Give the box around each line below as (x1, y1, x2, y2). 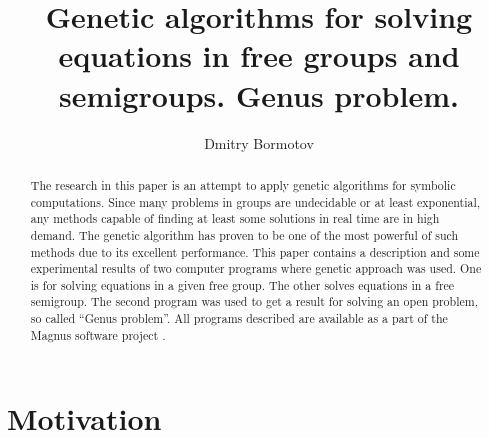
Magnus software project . (30, 326, 166, 343)
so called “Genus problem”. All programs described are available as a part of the (30, 310, 448, 327)
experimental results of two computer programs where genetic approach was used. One (30, 260, 482, 277)
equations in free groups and (58, 35, 460, 76)
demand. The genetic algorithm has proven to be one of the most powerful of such (30, 226, 459, 243)
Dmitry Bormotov (204, 132, 314, 153)
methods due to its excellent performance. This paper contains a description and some (30, 243, 480, 260)
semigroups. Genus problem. (59, 74, 459, 115)
